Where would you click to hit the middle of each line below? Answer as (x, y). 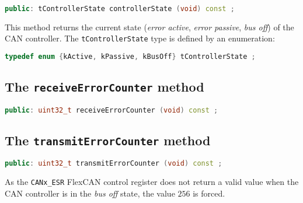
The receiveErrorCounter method (105, 87)
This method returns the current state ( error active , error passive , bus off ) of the (149, 27)
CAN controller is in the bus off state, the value (90, 193)
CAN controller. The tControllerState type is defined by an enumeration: (140, 38)
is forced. (209, 193)
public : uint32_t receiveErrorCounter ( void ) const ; (112, 110)
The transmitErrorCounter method (108, 140)
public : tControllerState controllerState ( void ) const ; (120, 9)
